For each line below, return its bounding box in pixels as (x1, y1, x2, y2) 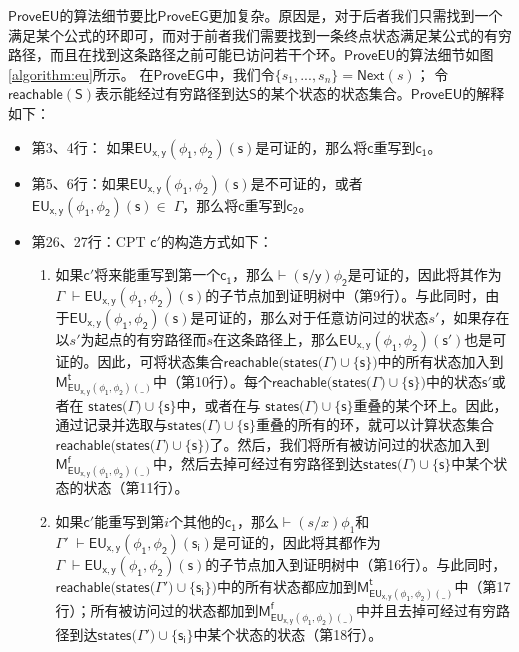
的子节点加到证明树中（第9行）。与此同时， (205, 284, 486, 305)
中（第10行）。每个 (153, 370, 273, 391)
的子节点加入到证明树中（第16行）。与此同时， (205, 553, 507, 574)
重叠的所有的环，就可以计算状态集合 (255, 414, 494, 435)
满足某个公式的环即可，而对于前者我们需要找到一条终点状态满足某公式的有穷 (8, 24, 512, 45)
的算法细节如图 (395, 44, 494, 65)
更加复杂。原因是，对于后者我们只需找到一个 (208, 5, 503, 25)
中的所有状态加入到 (377, 350, 504, 371)
